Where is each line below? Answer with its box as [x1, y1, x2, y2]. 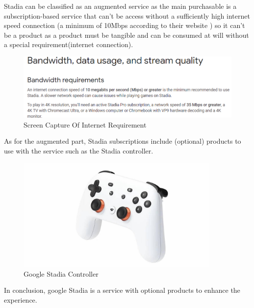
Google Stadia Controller [24, 268, 99, 279]
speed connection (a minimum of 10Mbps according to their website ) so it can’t [4, 20, 245, 30]
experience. [4, 294, 37, 305]
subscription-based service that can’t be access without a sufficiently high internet [4, 10, 250, 21]
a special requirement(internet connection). [4, 39, 133, 50]
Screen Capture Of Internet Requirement [24, 119, 147, 129]
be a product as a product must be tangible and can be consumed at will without [4, 29, 249, 40]
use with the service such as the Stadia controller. [4, 145, 153, 155]
